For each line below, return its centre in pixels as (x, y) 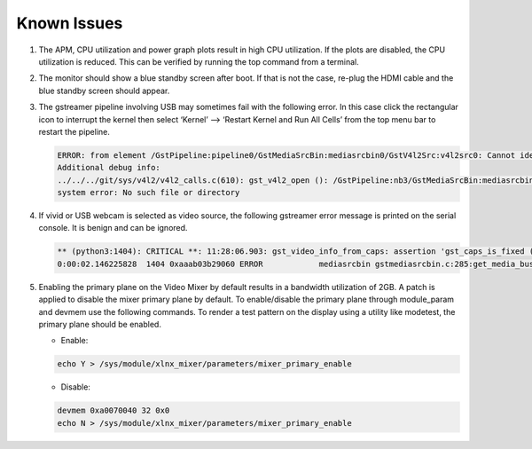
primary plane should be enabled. (100, 324)
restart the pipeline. (74, 131)
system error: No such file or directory (149, 193)
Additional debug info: (109, 168)
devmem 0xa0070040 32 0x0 (113, 411)
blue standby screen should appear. (104, 91)
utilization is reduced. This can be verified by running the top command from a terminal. (199, 61)
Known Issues (70, 23)
